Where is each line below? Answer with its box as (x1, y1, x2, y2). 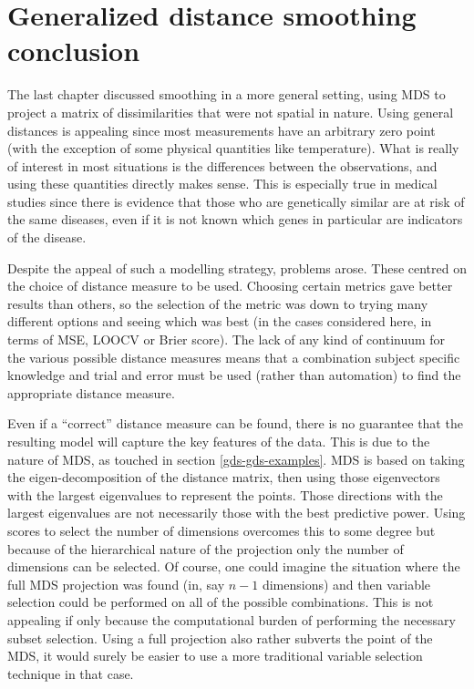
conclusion (7, 32, 140, 69)
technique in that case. (7, 663, 134, 683)
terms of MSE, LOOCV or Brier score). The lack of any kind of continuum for (7, 330, 446, 349)
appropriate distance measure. (7, 383, 175, 402)
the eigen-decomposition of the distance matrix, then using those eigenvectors (7, 468, 440, 487)
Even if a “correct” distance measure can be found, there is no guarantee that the (7, 414, 463, 433)
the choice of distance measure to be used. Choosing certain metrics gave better (7, 276, 453, 295)
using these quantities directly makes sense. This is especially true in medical (7, 174, 438, 193)
